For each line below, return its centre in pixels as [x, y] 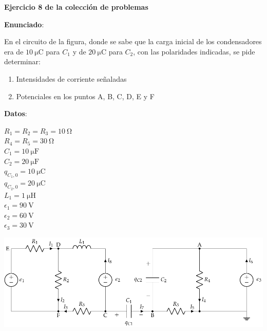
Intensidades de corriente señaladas [71, 78]
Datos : [16, 113]
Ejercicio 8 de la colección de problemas [76, 7]
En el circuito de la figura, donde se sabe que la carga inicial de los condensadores [133, 41]
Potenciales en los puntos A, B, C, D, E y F [85, 96]
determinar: [22, 61]
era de [14, 51]
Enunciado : [24, 24]
